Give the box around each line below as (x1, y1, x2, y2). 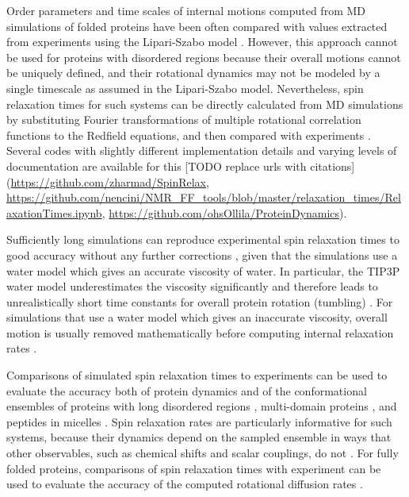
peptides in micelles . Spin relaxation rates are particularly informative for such (6, 413, 392, 430)
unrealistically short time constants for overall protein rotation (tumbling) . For (6, 293, 393, 310)
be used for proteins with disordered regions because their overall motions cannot (6, 48, 401, 65)
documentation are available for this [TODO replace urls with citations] (6, 157, 355, 174)
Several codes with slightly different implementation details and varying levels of (6, 142, 397, 159)
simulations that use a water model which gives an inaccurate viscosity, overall (6, 309, 388, 326)
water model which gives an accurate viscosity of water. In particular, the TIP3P (6, 262, 400, 279)
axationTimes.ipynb (6, 204, 102, 221)
